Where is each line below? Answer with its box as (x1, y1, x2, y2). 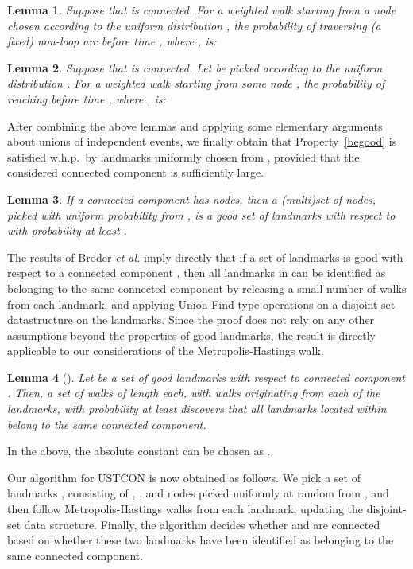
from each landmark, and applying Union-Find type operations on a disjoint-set (7, 295, 396, 312)
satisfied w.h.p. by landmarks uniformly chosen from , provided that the (7, 148, 360, 165)
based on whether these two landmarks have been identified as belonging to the (7, 532, 394, 548)
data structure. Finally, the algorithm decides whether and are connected (24, 516, 380, 532)
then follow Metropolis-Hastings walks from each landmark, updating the (7, 501, 364, 517)
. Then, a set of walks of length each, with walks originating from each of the (7, 384, 380, 401)
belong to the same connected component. (7, 415, 206, 432)
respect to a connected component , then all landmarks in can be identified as (7, 264, 386, 281)
